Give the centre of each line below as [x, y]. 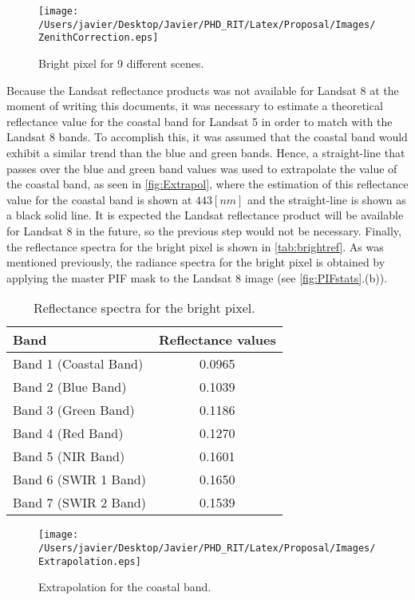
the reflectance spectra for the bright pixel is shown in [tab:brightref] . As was [195, 246]
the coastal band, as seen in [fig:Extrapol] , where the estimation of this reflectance [207, 184]
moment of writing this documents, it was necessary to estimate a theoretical [195, 106]
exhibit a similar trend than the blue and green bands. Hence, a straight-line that [206, 152]
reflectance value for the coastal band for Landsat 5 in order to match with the [200, 121]
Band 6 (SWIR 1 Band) [79, 480]
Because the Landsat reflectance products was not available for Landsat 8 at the [203, 90]
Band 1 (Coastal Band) [78, 364]
